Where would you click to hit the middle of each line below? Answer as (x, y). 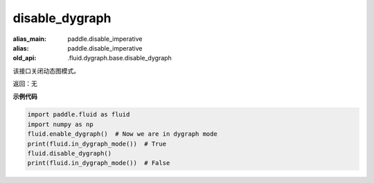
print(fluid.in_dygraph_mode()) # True (97, 143)
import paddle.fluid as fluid (79, 115)
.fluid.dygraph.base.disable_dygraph (120, 58)
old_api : (25, 58)
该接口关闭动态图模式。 (46, 71)
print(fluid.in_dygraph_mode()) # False (99, 163)
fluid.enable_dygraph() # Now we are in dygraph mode (122, 134)
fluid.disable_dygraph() (70, 154)
